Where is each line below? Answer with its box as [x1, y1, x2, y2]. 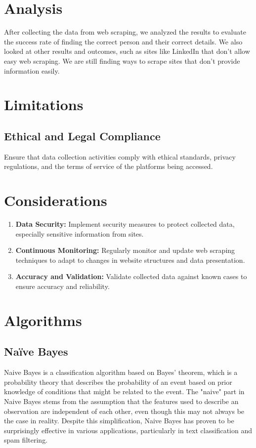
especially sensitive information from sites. [15, 228, 144, 239]
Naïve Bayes [4, 344, 68, 359]
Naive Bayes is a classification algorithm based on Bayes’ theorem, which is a [4, 367, 238, 377]
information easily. [4, 65, 60, 76]
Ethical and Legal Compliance [4, 128, 161, 143]
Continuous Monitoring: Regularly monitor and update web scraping [15, 245, 235, 255]
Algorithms [4, 310, 82, 330]
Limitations [4, 94, 84, 115]
